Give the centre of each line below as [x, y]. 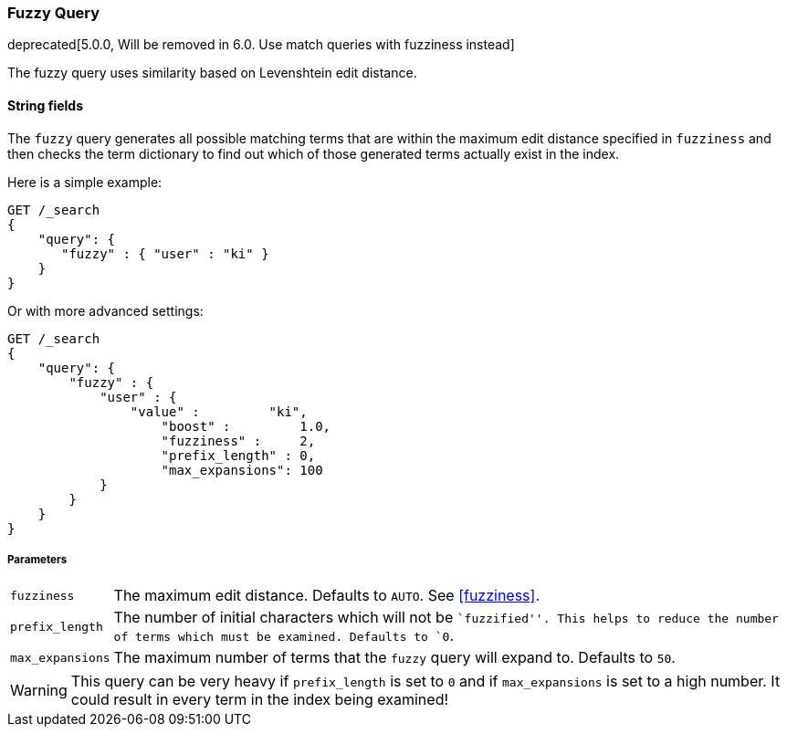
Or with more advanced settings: [105, 310]
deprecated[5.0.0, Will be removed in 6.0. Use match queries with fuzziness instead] [261, 45]
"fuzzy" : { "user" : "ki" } [165, 253]
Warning [39, 691]
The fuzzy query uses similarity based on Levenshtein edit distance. [212, 73]
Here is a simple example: [85, 182]
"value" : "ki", [219, 411]
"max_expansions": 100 [242, 470]
